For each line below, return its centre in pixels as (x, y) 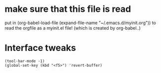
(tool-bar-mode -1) (25, 61)
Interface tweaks (40, 48)
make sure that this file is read (68, 9)
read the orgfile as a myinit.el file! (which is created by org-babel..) (73, 28)
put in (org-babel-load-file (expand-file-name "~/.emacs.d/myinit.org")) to (80, 23)
